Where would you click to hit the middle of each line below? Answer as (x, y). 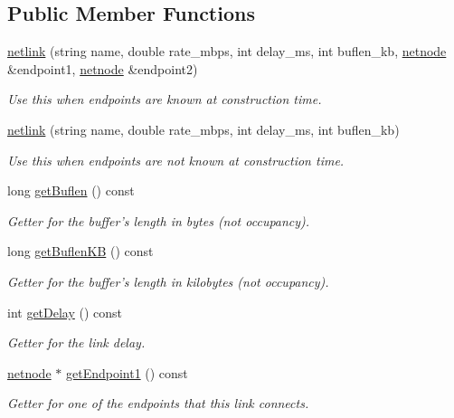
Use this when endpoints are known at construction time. (165, 99)
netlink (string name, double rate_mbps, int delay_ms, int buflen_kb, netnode (227, 51)
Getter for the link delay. (76, 342)
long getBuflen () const (71, 190)
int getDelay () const (65, 312)
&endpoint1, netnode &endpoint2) (103, 68)
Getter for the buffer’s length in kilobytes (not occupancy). (168, 281)
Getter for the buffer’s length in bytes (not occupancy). (159, 220)
